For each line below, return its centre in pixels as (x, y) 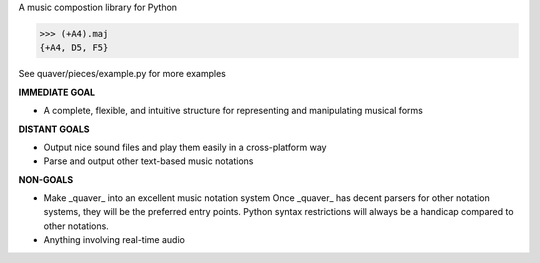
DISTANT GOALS (54, 129)
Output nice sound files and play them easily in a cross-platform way (185, 147)
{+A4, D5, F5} (74, 48)
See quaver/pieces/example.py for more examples (122, 74)
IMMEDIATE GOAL (57, 92)
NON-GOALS (46, 179)
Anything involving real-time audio (114, 240)
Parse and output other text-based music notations (148, 161)
